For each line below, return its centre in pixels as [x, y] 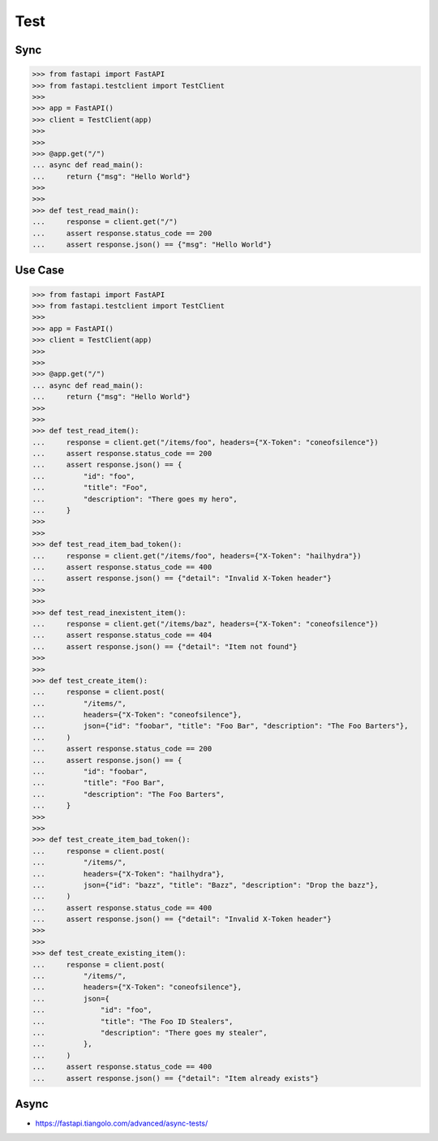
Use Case [40, 271]
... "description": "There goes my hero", [135, 499]
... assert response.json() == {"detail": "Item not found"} [165, 646]
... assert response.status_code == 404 [122, 635]
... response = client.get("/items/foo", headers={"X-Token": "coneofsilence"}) [205, 442]
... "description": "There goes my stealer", [150, 1033]
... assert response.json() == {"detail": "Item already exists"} [176, 1078]
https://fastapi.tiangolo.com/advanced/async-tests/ [122, 1123]
